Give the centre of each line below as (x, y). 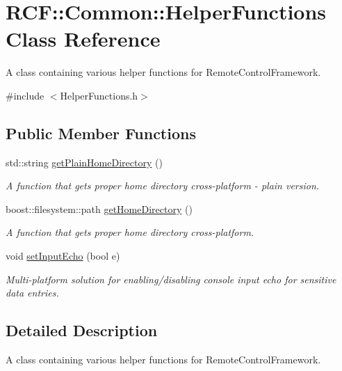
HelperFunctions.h (99, 95)
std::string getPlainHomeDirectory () (84, 162)
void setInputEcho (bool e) (63, 256)
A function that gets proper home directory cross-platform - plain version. (163, 185)
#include (25, 95)
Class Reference (83, 39)
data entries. (32, 293)
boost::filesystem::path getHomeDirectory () (99, 208)
